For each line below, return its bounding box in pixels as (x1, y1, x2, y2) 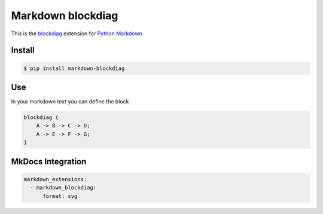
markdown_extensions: (23, 176, 87, 182)
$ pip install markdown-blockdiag (23, 65, 125, 72)
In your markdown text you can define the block (11, 98, 129, 105)
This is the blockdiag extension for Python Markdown (11, 30, 143, 37)
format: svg (42, 192, 78, 200)
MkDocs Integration (11, 156, 87, 167)
